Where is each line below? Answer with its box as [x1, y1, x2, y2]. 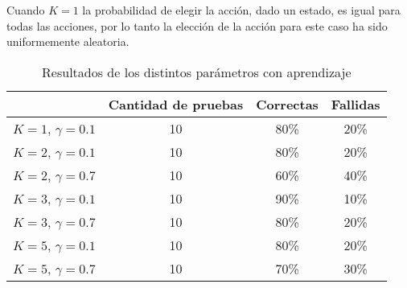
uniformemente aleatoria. [6, 33, 129, 50]
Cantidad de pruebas [108, 94, 244, 113]
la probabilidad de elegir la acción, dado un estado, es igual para [82, 2, 401, 18]
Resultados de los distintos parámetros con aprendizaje [42, 62, 351, 81]
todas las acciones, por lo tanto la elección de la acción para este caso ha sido [6, 17, 388, 34]
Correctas [256, 94, 319, 113]
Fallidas [331, 94, 380, 113]
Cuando [6, 2, 45, 18]
